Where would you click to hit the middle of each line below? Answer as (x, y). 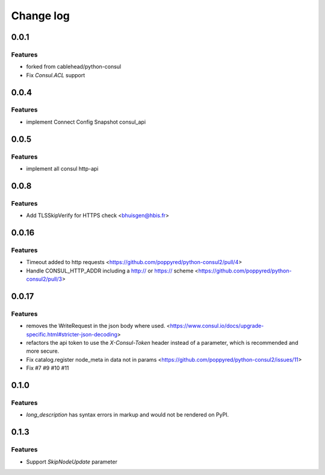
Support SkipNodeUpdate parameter (72, 462)
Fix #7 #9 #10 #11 (48, 368)
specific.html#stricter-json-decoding (72, 334)
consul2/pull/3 (44, 279)
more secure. (43, 351)
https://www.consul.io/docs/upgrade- (217, 326)
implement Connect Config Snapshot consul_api (86, 122)
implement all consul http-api (62, 169)
